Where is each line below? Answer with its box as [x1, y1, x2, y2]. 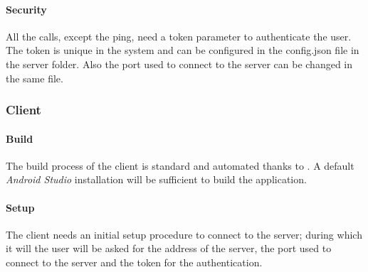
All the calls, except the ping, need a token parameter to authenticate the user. [6, 28, 352, 43]
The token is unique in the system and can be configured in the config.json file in [6, 43, 359, 58]
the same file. [6, 70, 63, 85]
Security [6, 1, 47, 16]
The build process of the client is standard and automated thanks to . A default [6, 158, 354, 173]
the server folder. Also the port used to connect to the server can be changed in [6, 56, 353, 71]
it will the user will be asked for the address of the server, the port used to [6, 241, 332, 256]
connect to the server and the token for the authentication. [6, 254, 263, 269]
